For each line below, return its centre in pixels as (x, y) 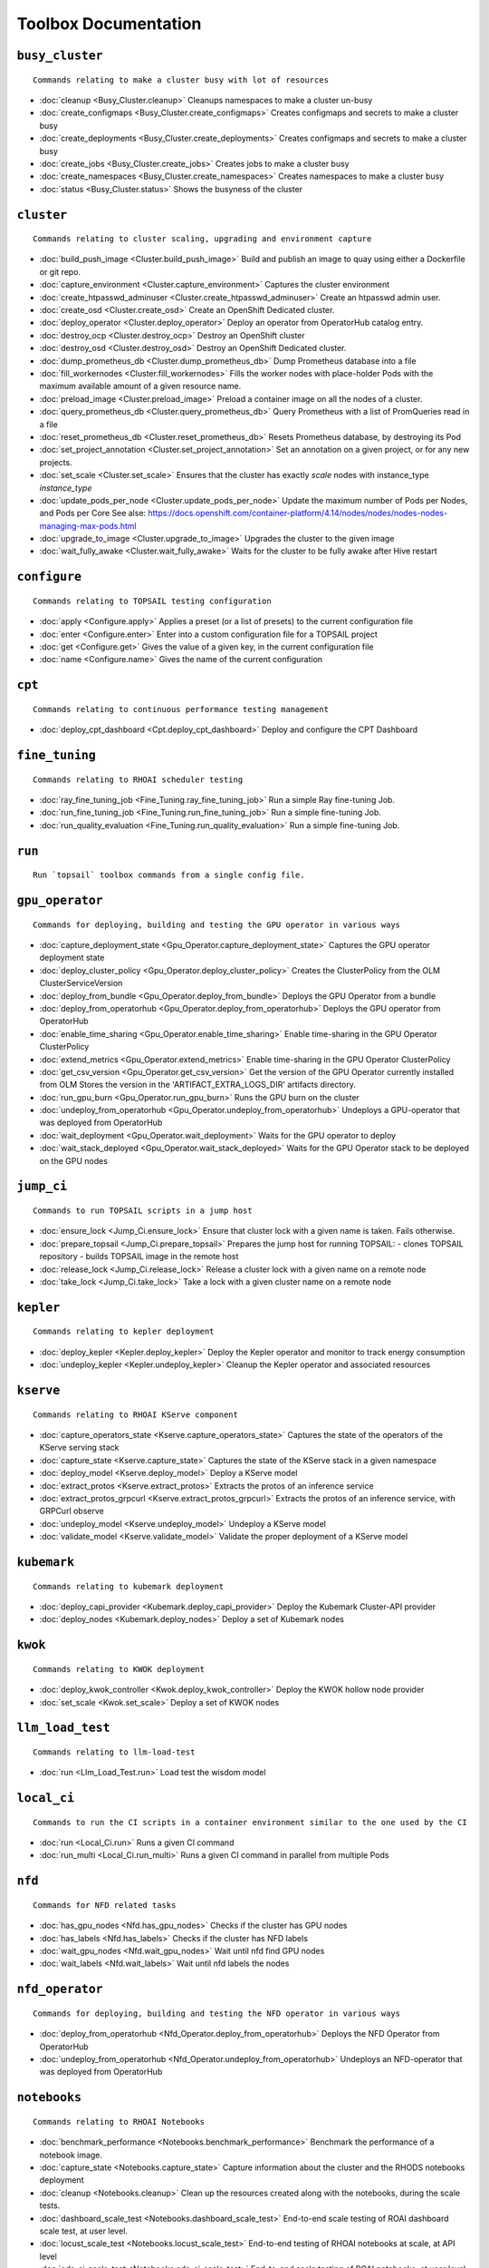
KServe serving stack (79, 1448)
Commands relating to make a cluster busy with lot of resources (181, 80)
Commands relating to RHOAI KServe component (136, 1414)
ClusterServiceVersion (81, 983)
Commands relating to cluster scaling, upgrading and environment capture (202, 239)
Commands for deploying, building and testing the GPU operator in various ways (217, 924)
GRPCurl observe (72, 1511)
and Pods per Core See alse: (93, 513)
